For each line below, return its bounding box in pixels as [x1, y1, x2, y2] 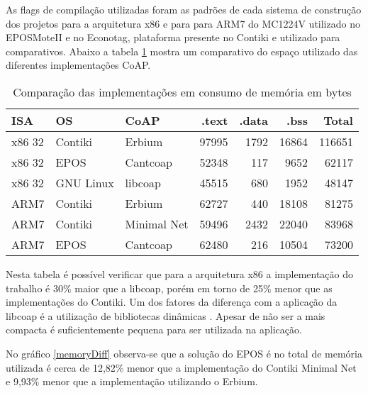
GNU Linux [55, 174, 114, 191]
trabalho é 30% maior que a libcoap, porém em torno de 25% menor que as [6, 280, 333, 295]
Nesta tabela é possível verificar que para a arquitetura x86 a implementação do [6, 266, 354, 281]
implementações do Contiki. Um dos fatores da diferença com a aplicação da [6, 294, 338, 309]
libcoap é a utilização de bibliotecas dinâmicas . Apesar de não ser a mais [6, 308, 325, 323]
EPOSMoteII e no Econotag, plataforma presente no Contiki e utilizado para [6, 30, 340, 45]
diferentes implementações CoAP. [6, 57, 151, 72]
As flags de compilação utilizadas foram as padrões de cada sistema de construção [6, 2, 362, 16]
